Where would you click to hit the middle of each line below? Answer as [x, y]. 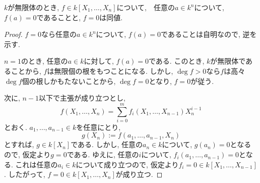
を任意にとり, [99, 127]
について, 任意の [146, 7]
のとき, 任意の [45, 61]
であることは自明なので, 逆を [209, 34]
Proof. [13, 34]
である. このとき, [176, 61]
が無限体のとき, [34, 7]
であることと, [59, 17]
